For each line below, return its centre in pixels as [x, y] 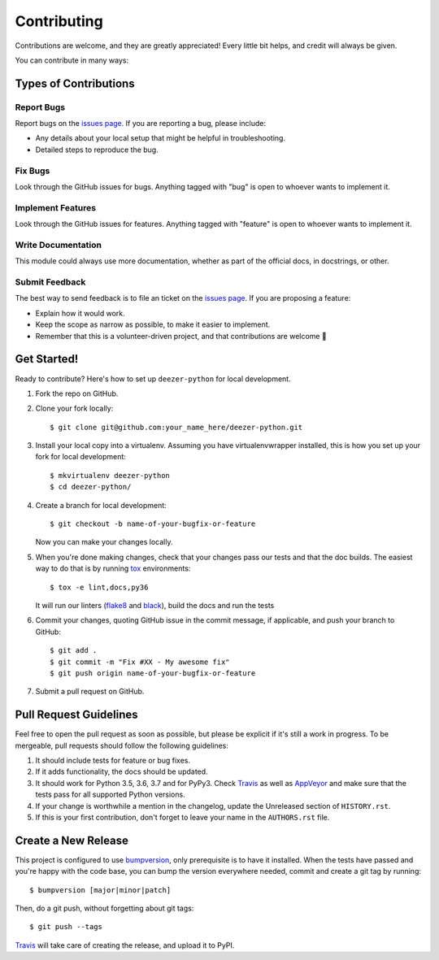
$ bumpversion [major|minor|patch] [100, 890]
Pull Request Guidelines [76, 715]
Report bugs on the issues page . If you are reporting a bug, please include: [140, 124]
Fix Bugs [33, 171]
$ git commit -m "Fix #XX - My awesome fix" [140, 662]
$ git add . [74, 651]
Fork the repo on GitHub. [77, 393]
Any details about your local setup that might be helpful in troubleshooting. [161, 138]
